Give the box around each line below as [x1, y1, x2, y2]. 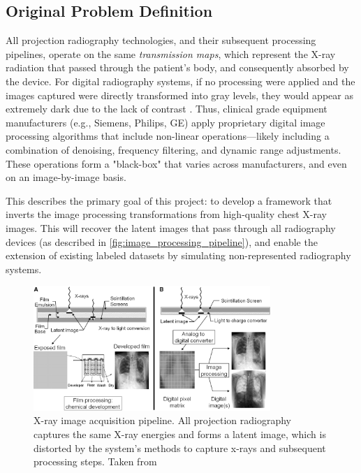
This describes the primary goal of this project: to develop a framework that [6, 193, 332, 208]
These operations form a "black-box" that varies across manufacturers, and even [6, 156, 347, 170]
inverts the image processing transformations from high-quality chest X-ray [6, 207, 327, 221]
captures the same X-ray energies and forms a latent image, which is [34, 427, 326, 442]
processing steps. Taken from [34, 454, 157, 469]
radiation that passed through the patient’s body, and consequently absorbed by [6, 60, 349, 75]
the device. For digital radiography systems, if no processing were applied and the [6, 73, 355, 88]
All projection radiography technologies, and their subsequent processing [6, 33, 316, 48]
